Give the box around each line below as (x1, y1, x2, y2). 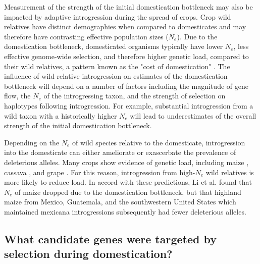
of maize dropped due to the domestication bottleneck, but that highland (15, 186, 241, 197)
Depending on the (4, 137, 60, 147)
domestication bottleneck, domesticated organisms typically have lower (4, 41, 223, 51)
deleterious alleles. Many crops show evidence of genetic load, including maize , (4, 156, 249, 167)
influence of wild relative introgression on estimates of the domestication (4, 71, 228, 81)
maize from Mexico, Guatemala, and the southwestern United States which (4, 196, 236, 207)
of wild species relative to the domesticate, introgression (72, 137, 245, 147)
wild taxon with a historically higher (4, 110, 117, 121)
